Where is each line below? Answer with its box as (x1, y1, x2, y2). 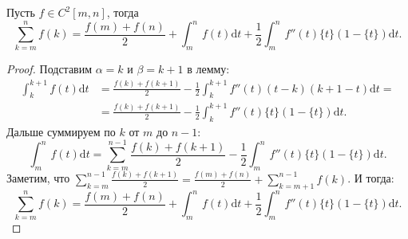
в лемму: (187, 61, 230, 77)
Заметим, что (6, 170, 70, 186)
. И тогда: (347, 170, 394, 186)
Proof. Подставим (6, 61, 93, 77)
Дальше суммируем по (6, 123, 116, 139)
